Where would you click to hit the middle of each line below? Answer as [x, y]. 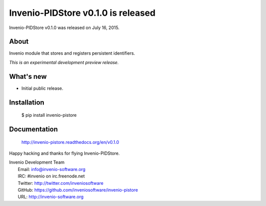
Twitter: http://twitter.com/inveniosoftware [61, 183]
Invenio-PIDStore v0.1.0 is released [82, 13]
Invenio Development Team [37, 162]
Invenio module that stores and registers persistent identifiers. [72, 53]
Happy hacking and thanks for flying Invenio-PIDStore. [65, 153]
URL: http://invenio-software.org [51, 197]
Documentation [33, 129]
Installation [27, 102]
